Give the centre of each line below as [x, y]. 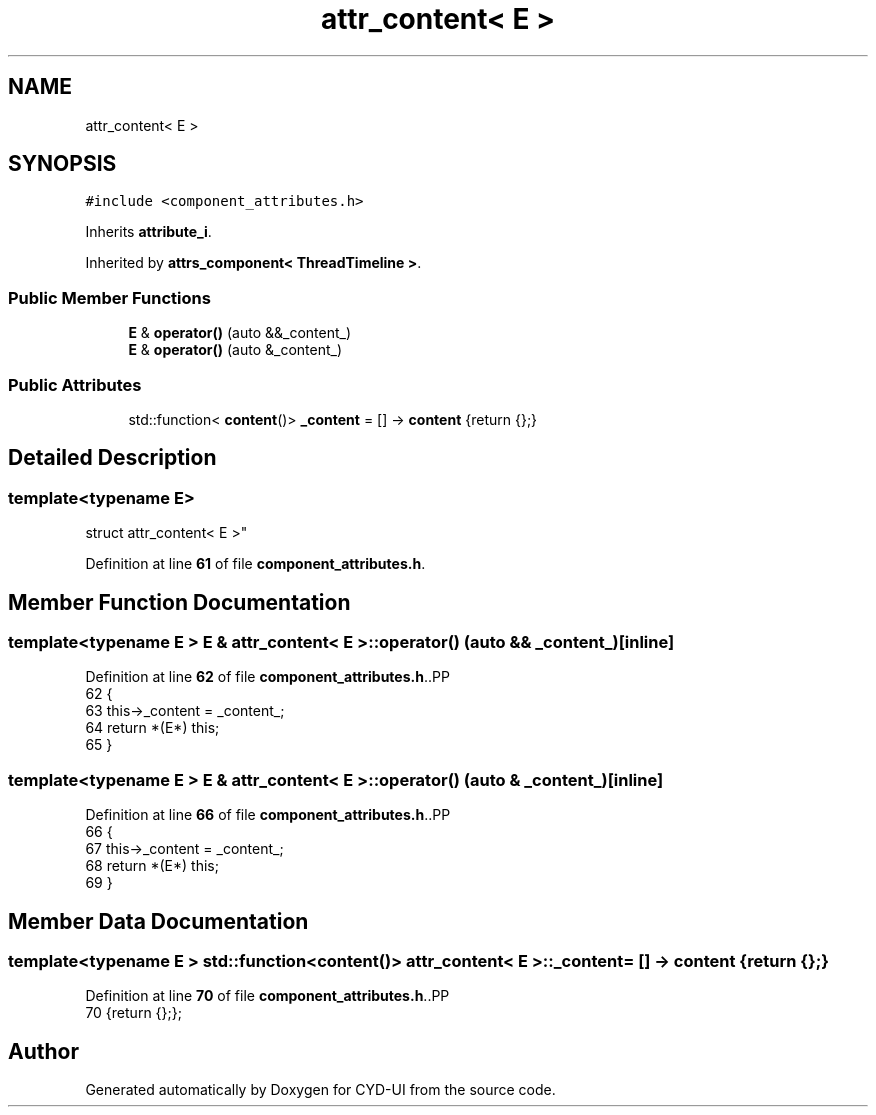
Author [43, 1051]
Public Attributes [75, 384]
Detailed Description [112, 458]
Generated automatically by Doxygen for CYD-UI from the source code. [320, 1090]
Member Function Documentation [179, 602]
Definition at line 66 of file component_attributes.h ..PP [268, 815]
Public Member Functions [109, 297]
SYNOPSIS [62, 164]
